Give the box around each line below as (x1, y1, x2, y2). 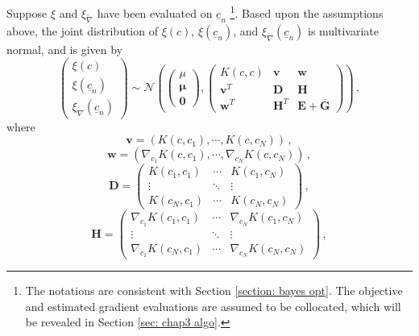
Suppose (6, 4, 48, 21)
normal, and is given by (6, 41, 123, 58)
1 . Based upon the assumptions (230, 2, 384, 21)
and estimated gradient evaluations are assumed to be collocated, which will (25, 297, 401, 314)
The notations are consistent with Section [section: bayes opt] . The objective (25, 281, 403, 298)
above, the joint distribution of (6, 23, 158, 39)
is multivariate (307, 23, 379, 39)
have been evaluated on (97, 4, 213, 21)
